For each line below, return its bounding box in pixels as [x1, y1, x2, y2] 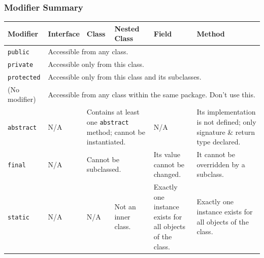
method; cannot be [86, 126, 145, 137]
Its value [153, 149, 180, 159]
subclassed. [86, 164, 121, 174]
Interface [48, 28, 80, 39]
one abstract [86, 116, 129, 127]
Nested [114, 23, 140, 33]
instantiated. [86, 136, 126, 147]
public [8, 49, 29, 56]
